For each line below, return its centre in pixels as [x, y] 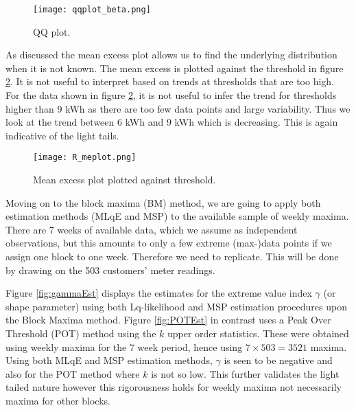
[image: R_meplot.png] [85, 158]
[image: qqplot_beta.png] [92, 10]
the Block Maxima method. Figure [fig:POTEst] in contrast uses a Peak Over [168, 320]
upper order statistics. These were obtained [258, 333]
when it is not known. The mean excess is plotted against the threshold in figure [175, 68]
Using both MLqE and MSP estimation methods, [109, 360]
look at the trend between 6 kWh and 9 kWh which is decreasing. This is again [172, 122]
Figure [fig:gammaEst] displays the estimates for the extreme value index [159, 293]
